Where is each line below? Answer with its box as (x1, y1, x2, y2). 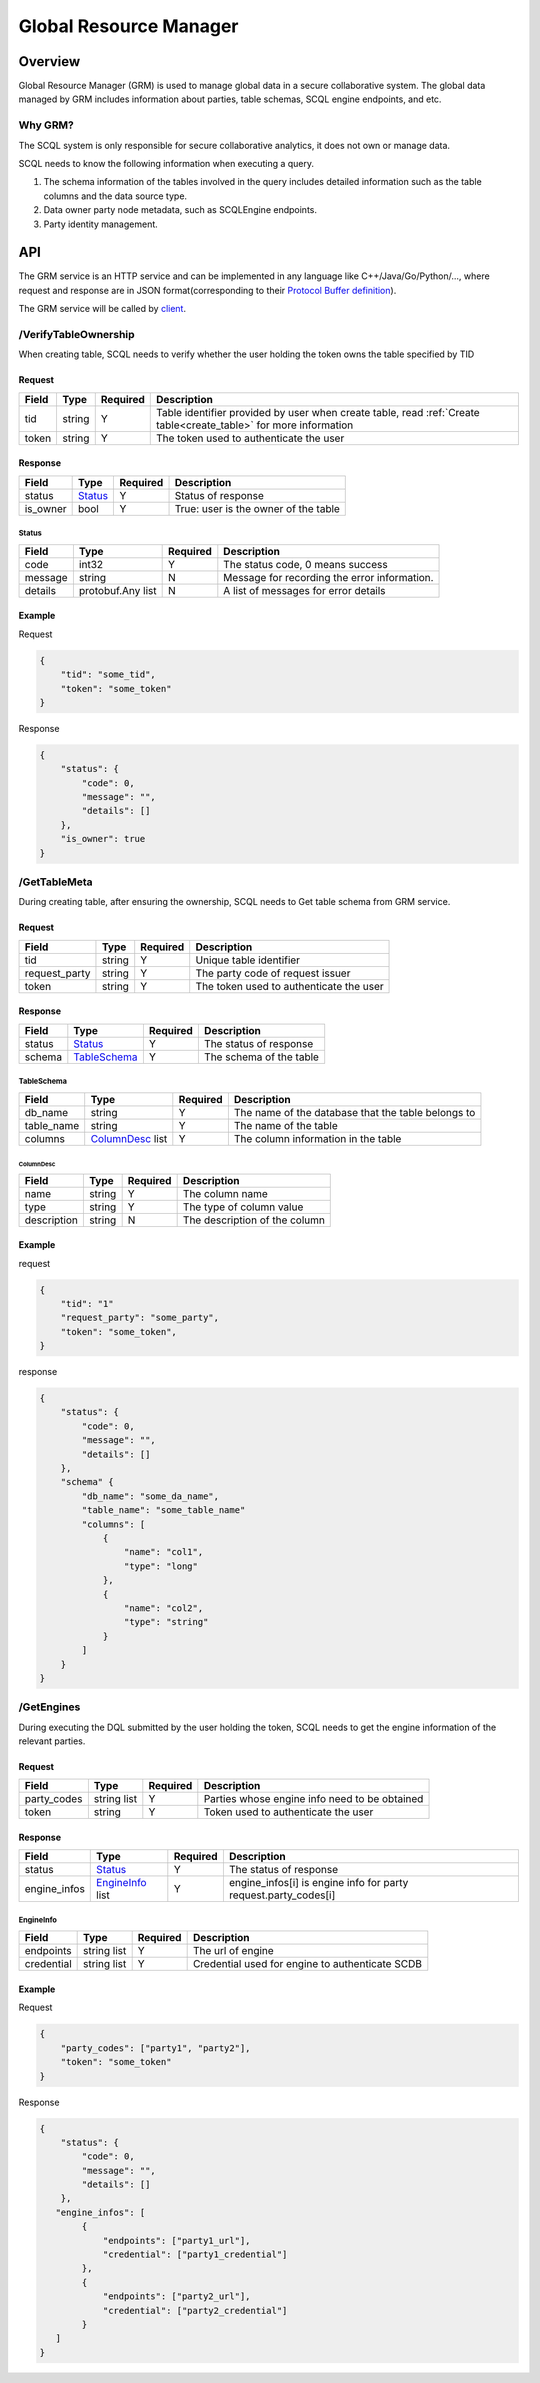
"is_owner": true (60, 833, 146, 845)
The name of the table (233, 1118, 339, 1132)
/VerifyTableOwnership (18, 328, 135, 341)
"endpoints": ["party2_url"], (102, 2291, 251, 2302)
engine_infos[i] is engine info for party (228, 1876, 409, 1890)
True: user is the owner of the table (174, 501, 340, 515)
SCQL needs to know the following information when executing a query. (18, 157, 315, 169)
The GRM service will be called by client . (18, 303, 187, 315)
